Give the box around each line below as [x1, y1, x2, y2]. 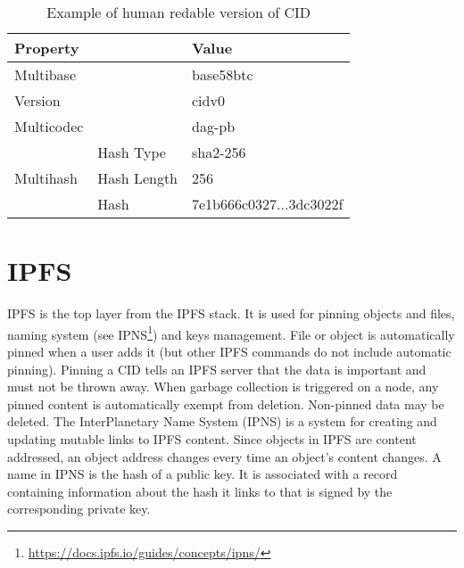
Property [14, 37, 79, 58]
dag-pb [192, 116, 236, 136]
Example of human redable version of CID [46, 2, 311, 22]
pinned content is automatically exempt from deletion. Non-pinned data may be [7, 394, 444, 413]
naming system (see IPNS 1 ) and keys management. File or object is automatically [7, 322, 455, 343]
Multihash [14, 168, 78, 188]
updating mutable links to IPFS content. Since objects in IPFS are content [7, 429, 417, 448]
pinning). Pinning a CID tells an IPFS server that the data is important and [7, 359, 427, 378]
